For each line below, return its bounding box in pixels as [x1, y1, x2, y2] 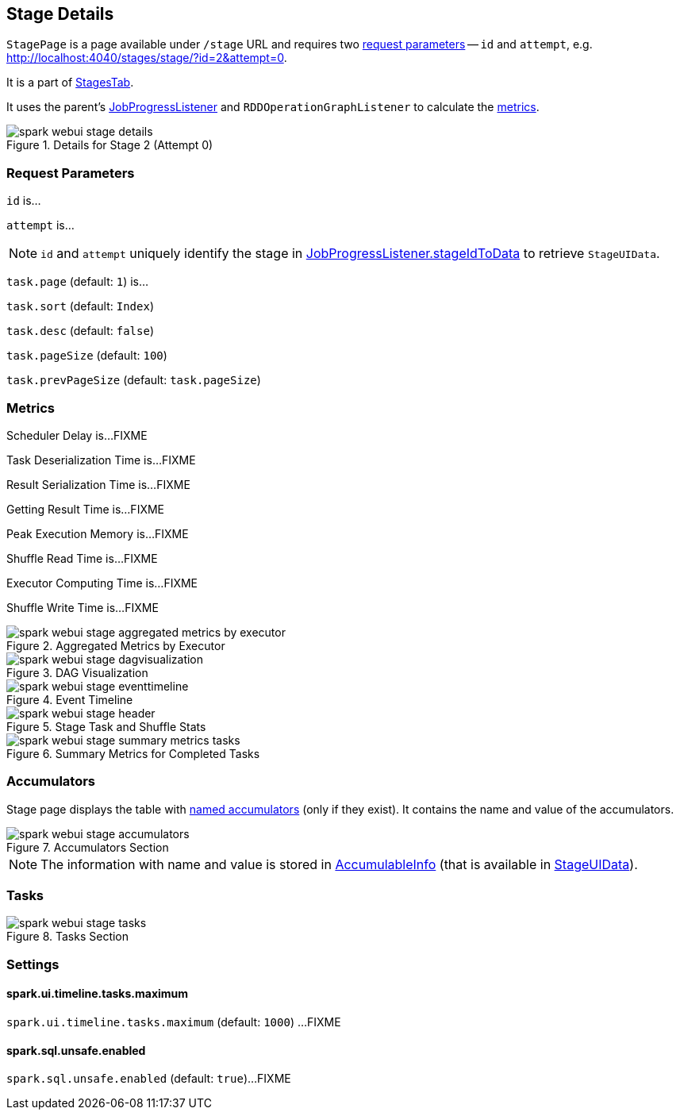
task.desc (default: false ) [6, 324, 154, 338]
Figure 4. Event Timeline [6, 692, 133, 706]
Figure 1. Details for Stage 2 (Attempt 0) [6, 138, 213, 152]
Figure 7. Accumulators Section [6, 840, 169, 854]
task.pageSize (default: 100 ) [6, 348, 167, 363]
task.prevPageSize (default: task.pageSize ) [6, 373, 261, 387]
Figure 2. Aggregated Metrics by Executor [6, 638, 225, 652]
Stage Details [6, 4, 114, 24]
